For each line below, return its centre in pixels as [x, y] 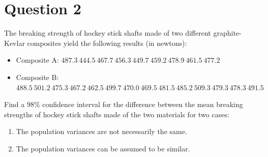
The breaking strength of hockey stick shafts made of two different [108, 33]
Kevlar [14, 43]
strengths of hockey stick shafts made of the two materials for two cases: [117, 114]
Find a [14, 104]
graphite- [227, 33]
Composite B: [37, 77]
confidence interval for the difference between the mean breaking [143, 104]
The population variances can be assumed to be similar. [103, 148]
